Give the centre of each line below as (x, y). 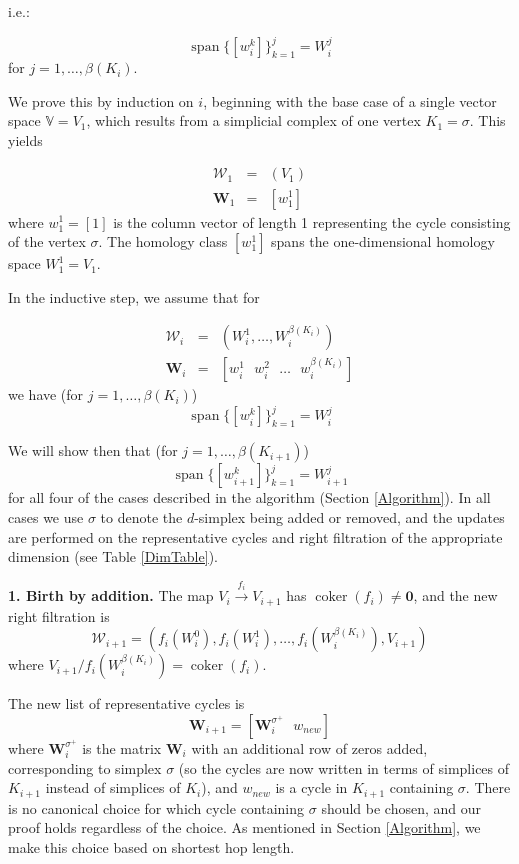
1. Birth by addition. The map (111, 595)
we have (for (46, 394)
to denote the (141, 517)
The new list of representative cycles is (126, 703)
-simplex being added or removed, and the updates (349, 517)
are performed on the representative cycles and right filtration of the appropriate (255, 536)
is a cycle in (311, 787)
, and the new (455, 595)
